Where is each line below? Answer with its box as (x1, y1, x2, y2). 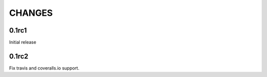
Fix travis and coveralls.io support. (9, 65, 80, 71)
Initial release (9, 39, 37, 45)
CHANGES (9, 7, 53, 18)
